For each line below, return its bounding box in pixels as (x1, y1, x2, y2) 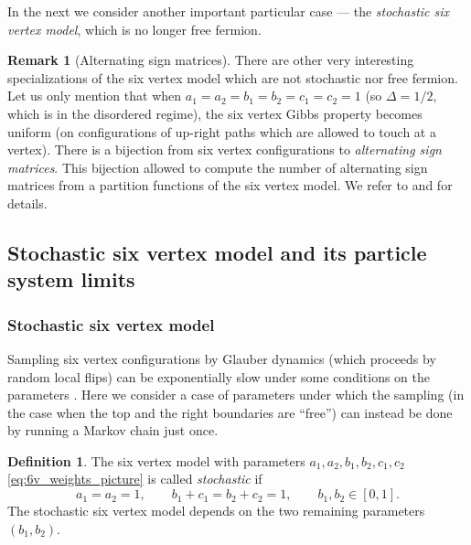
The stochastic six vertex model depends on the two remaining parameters (7, 501, 425, 520)
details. (7, 193, 48, 212)
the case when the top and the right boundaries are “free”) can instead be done (7, 402, 453, 422)
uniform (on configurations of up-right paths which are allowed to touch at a (7, 122, 436, 141)
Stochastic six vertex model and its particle (7, 238, 427, 266)
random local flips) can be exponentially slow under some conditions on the (7, 367, 431, 386)
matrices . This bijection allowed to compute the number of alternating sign (7, 157, 428, 176)
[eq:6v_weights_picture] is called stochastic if (7, 469, 262, 488)
